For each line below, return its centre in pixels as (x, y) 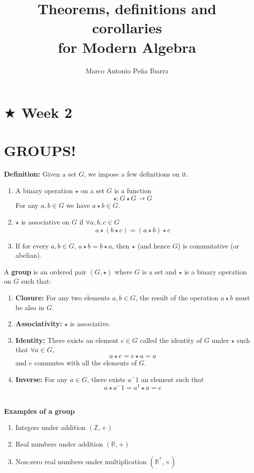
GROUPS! (40, 150)
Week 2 (47, 112)
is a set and (159, 271)
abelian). (29, 255)
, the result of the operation (177, 297)
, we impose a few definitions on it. (136, 174)
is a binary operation (216, 271)
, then (121, 245)
